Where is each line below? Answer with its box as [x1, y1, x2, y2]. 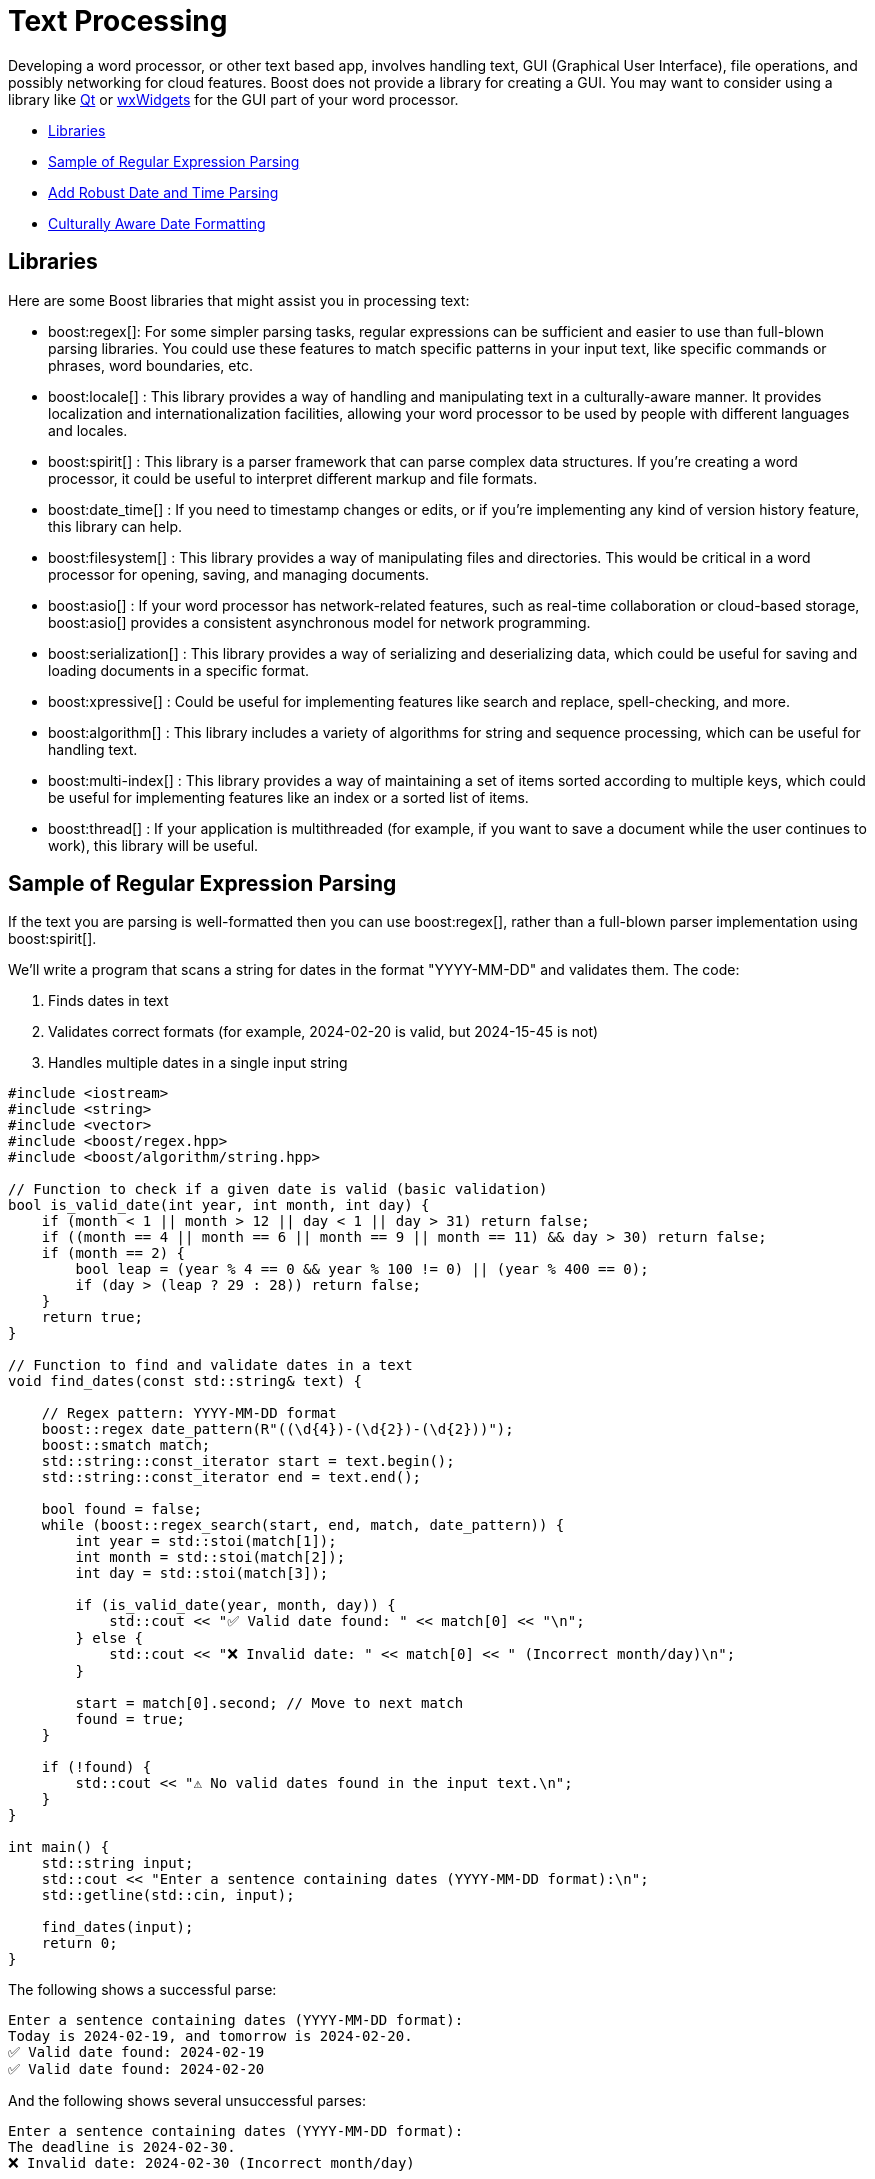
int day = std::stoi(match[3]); [75, 1565, 329, 1582]
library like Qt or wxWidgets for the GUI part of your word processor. [8, 90, 459, 108]
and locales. [48, 421, 128, 439]
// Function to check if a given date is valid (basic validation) [8, 1181, 548, 1198]
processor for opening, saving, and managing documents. [48, 565, 430, 583]
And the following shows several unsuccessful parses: [8, 2092, 366, 2110]
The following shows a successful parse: [8, 1981, 277, 1999]
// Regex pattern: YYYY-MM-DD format [41, 1405, 337, 1422]
